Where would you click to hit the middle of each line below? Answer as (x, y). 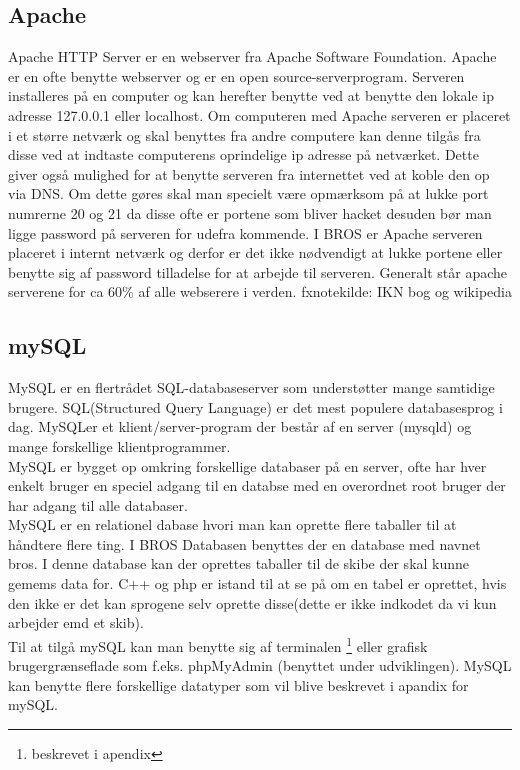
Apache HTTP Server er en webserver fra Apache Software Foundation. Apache (252, 56)
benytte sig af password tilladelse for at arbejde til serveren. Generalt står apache (257, 271)
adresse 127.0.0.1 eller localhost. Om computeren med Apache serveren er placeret (259, 114)
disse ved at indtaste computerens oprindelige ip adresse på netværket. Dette (243, 154)
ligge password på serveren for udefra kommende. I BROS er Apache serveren (245, 232)
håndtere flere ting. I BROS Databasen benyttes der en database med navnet (244, 543)
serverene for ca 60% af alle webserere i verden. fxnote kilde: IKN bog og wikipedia (260, 291)
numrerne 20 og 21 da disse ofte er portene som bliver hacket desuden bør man (250, 212)
